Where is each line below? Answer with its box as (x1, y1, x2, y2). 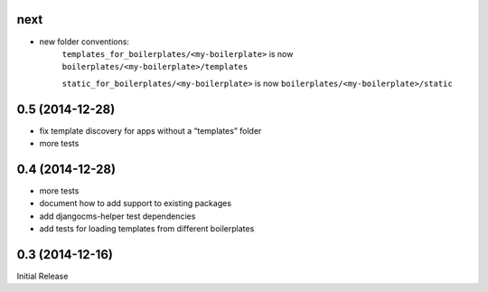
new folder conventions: (39, 36, 130, 47)
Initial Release (16, 270, 69, 281)
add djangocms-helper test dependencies (39, 211, 196, 221)
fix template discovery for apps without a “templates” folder (39, 125, 262, 136)
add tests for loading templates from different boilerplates (39, 223, 255, 234)
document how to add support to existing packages (39, 198, 232, 209)
